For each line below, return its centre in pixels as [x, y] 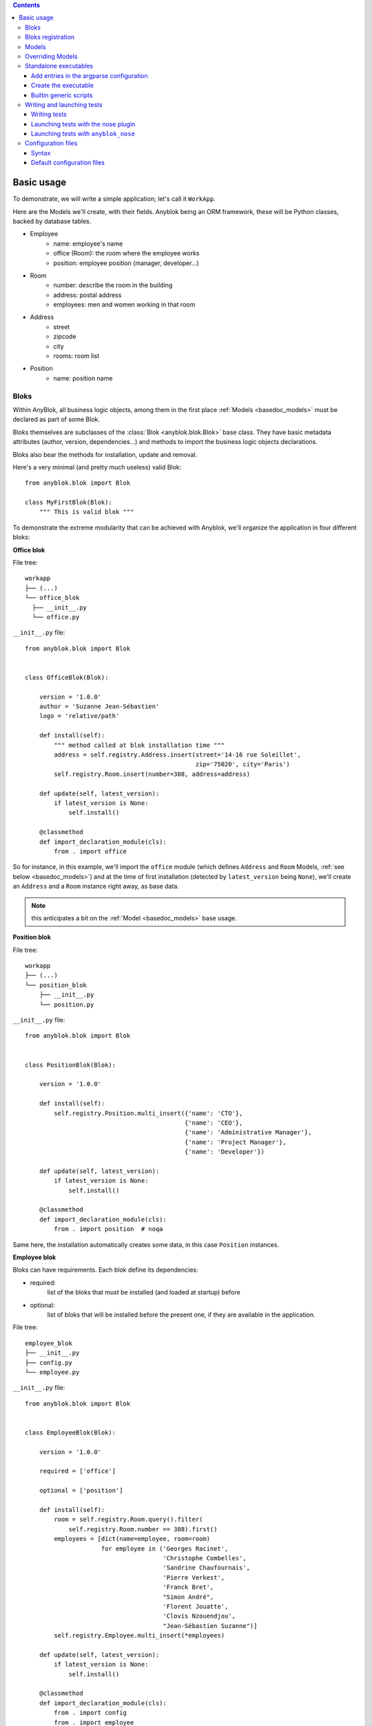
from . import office [91, 851]
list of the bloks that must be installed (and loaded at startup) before [144, 1292]
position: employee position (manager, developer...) [126, 263]
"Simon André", [188, 1597]
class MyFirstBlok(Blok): [69, 503]
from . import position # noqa [108, 1229]
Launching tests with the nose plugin [83, 124]
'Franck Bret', [188, 1587]
